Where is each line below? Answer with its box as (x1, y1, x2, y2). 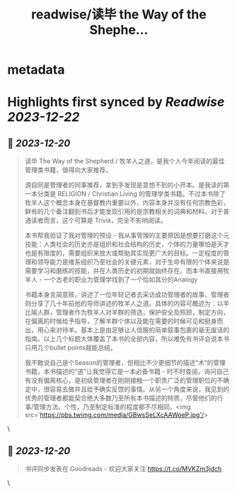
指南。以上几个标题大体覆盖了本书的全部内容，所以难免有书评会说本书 (24, 335, 230, 343)
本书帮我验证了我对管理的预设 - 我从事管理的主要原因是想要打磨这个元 (24, 231, 230, 240)
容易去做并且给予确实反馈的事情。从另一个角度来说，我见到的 (49, 385, 230, 393)
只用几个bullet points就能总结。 (24, 344, 117, 352)
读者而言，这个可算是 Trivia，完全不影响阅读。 (30, 216, 167, 225)
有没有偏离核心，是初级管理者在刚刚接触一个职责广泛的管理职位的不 (24, 376, 224, 385)
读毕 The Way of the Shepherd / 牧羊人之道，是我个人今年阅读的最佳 (24, 157, 225, 166)
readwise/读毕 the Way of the (31, 6, 207, 23)
